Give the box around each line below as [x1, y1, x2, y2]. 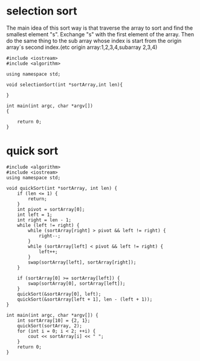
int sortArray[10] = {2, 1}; [17, 317, 91, 324]
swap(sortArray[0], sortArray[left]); [28, 280, 126, 287]
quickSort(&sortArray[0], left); [17, 291, 102, 297]
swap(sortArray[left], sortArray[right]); [28, 259, 137, 265]
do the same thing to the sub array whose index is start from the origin [6, 37, 182, 44]
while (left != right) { [17, 222, 80, 228]
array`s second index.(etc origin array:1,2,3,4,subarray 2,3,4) [6, 44, 158, 51]
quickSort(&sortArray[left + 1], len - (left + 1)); [17, 296, 153, 302]
